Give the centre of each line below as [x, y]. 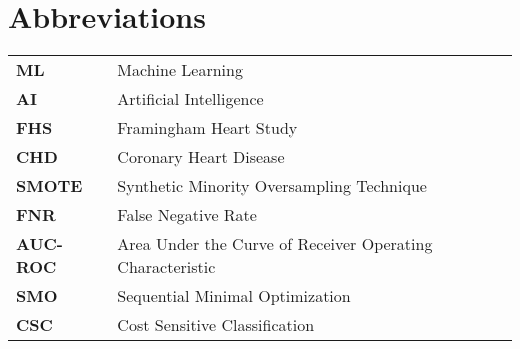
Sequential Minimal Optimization [234, 296]
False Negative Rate [187, 215]
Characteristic [166, 267]
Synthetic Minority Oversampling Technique [272, 186]
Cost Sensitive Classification [216, 325]
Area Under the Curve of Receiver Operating [275, 244]
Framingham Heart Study [207, 128]
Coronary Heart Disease [201, 157]
